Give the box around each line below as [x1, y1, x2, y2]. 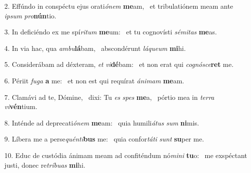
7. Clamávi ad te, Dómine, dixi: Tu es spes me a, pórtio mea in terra [4, 92, 215, 102]
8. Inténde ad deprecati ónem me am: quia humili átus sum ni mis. [4, 117, 199, 127]
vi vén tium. [4, 101, 37, 111]
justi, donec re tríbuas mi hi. [4, 159, 85, 170]
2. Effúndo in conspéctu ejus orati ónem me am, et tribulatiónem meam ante [4, 1, 234, 11]
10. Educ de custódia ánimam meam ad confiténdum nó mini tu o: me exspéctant [4, 150, 248, 160]
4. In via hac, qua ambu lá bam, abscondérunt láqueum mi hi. [4, 43, 186, 53]
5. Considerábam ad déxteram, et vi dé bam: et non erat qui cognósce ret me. [4, 59, 234, 69]
